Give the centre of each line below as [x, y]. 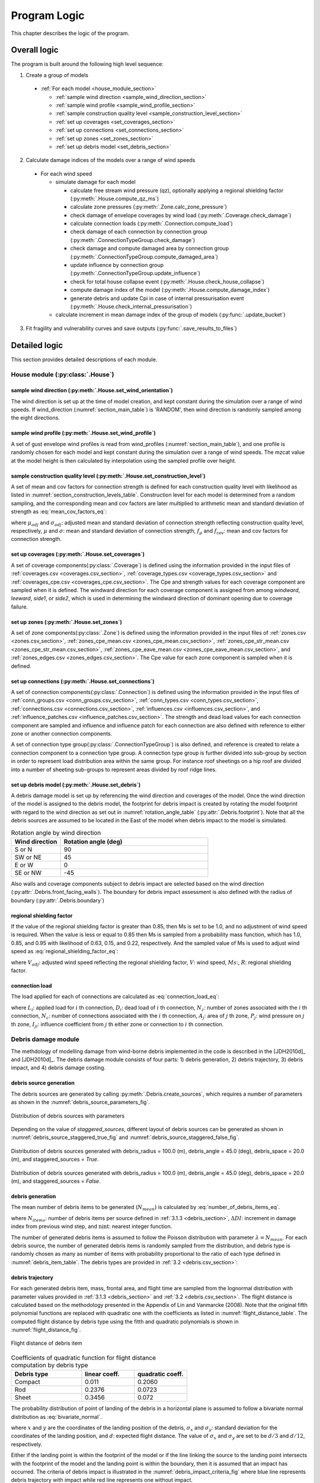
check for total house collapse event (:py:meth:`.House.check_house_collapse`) [167, 281]
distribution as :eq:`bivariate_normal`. [56, 1417]
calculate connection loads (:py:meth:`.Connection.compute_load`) [152, 224]
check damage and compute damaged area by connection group [150, 249]
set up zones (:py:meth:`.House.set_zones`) [67, 622]
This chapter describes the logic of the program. [70, 33]
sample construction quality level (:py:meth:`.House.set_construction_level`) [108, 476]
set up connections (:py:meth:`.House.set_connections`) [83, 681]
